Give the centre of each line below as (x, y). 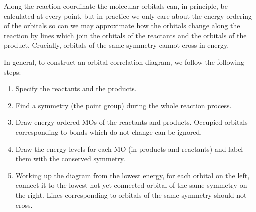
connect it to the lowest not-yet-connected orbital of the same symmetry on (131, 185)
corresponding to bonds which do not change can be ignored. (109, 132)
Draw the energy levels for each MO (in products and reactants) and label (129, 149)
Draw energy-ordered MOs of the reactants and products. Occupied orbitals (132, 122)
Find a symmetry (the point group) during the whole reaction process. (124, 105)
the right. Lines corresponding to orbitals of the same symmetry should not (131, 195)
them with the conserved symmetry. (70, 159)
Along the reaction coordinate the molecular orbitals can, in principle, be (116, 6)
